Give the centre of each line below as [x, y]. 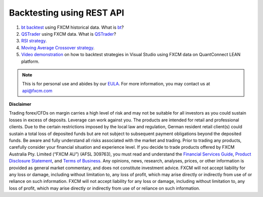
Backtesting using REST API [66, 13]
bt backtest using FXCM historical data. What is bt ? [73, 27]
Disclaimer [20, 104]
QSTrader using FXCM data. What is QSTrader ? [69, 34]
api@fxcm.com [37, 91]
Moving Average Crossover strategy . [58, 48]
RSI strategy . [34, 41]
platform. [30, 61]
